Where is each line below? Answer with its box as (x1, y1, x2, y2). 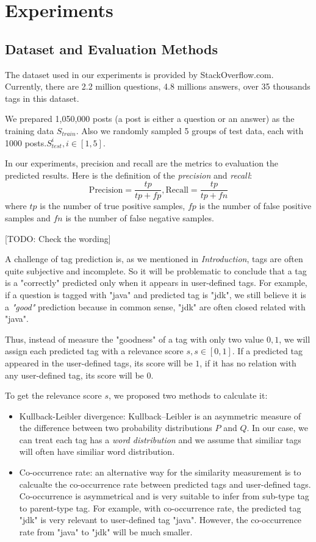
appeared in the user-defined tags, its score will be (5, 356, 193, 369)
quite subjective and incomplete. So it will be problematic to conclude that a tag (5, 264, 307, 277)
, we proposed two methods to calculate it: (109, 389, 268, 402)
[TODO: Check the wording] (5, 232, 111, 244)
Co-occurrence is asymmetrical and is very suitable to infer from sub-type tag (19, 490, 309, 502)
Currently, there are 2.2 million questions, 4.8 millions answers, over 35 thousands (5, 80, 311, 93)
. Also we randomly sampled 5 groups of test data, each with (76, 124, 304, 137)
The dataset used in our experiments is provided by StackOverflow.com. (5, 68, 274, 80)
